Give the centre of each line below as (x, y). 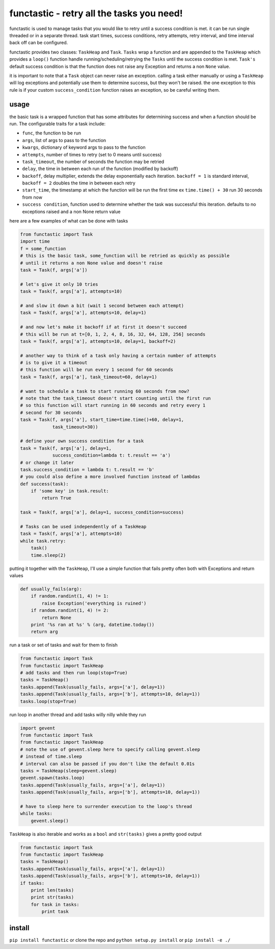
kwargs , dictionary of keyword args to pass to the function (84, 147)
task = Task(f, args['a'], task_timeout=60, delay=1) (89, 377)
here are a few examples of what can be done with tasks (69, 221)
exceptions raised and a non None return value (71, 211)
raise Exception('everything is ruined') (94, 603)
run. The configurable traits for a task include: (58, 124)
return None (56, 617)
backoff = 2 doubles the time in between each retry (79, 183)
